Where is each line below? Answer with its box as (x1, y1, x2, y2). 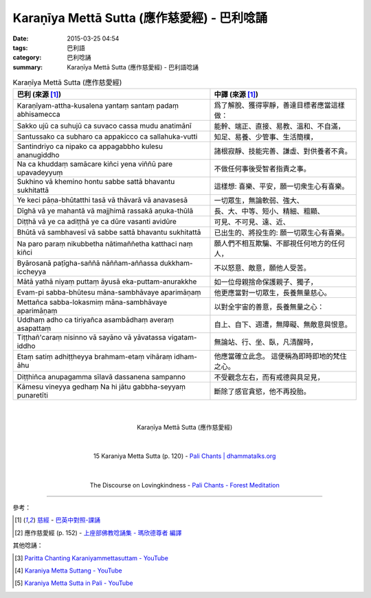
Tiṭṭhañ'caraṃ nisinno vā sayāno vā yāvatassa (16, 333, 166, 343)
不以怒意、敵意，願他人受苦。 (214, 263, 311, 273)
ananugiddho (16, 150, 60, 160)
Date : (12, 34, 29, 43)
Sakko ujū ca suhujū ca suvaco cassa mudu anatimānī (16, 121, 192, 130)
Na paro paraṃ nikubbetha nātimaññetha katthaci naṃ (16, 239, 193, 249)
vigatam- (167, 333, 197, 343)
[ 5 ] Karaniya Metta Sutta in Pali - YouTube (14, 579, 133, 587)
